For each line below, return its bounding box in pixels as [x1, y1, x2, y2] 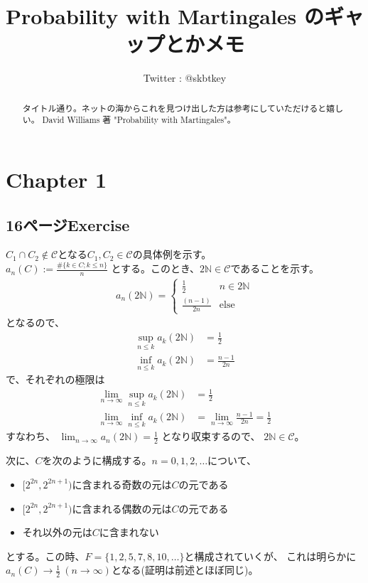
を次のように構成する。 [42, 453, 152, 468]
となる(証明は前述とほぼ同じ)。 [111, 562, 259, 577]
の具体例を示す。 [132, 247, 212, 262]
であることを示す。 [230, 261, 319, 276]
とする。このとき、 [111, 261, 200, 276]
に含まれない [99, 525, 159, 540]
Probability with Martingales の [6, 1, 325, 31]
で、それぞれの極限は [6, 372, 105, 387]
